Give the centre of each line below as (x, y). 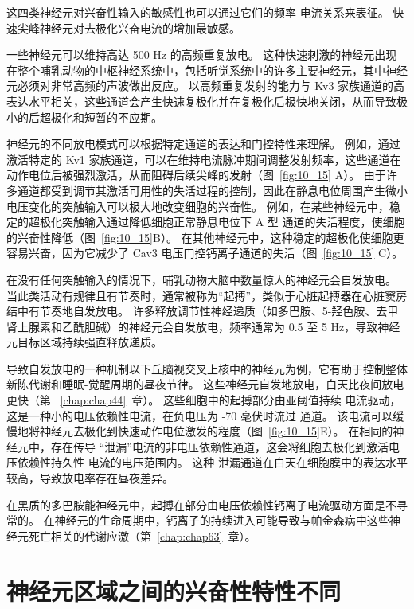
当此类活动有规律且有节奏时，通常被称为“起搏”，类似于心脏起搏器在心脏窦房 (207, 295)
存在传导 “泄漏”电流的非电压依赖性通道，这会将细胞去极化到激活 (219, 446)
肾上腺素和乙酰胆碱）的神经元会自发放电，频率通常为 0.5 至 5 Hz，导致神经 (203, 326)
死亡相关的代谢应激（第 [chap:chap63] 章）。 (142, 535)
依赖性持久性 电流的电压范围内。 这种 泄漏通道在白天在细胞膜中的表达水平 (212, 462)
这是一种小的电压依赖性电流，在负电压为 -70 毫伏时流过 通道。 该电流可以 (200, 415)
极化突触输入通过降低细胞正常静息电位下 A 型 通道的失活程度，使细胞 (222, 222)
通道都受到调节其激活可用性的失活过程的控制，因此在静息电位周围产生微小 (212, 190)
